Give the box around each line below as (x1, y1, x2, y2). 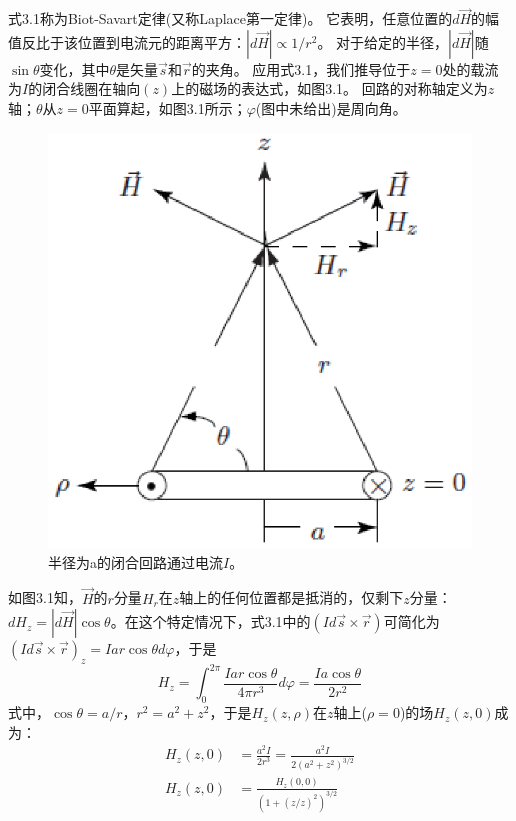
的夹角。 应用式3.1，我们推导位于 (191, 58, 411, 79)
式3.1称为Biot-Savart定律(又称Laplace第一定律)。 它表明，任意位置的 (8, 8, 453, 29)
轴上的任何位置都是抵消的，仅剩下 (179, 587, 404, 608)
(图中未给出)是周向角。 (255, 98, 407, 118)
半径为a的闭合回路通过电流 (48, 551, 223, 572)
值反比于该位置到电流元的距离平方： (8, 31, 246, 52)
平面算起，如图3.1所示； (88, 98, 247, 118)
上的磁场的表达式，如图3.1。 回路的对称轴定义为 (171, 78, 488, 99)
